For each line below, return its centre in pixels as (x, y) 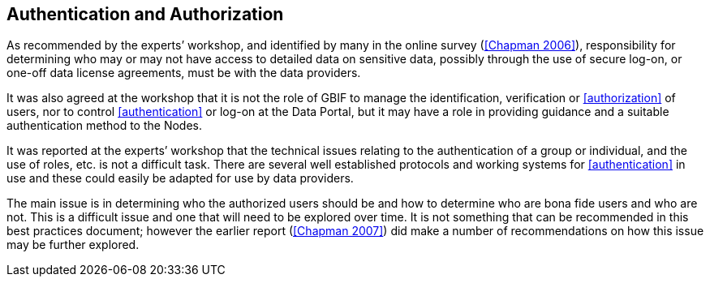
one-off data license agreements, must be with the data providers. (184, 73)
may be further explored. (73, 245)
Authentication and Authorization (145, 14)
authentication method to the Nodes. (104, 126)
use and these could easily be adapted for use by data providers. (180, 178)
